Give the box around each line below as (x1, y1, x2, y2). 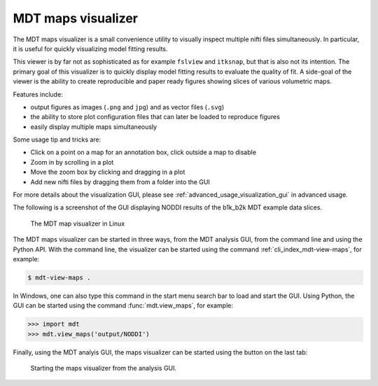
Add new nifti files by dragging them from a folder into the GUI (30, 177, 210, 186)
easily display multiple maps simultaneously (30, 123, 157, 131)
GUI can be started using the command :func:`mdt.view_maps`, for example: (13, 301, 234, 310)
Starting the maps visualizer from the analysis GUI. (30, 364, 177, 373)
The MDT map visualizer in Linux (30, 219, 125, 228)
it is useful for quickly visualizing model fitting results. (13, 44, 168, 53)
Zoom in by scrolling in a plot (30, 158, 114, 166)
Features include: (13, 90, 63, 98)
